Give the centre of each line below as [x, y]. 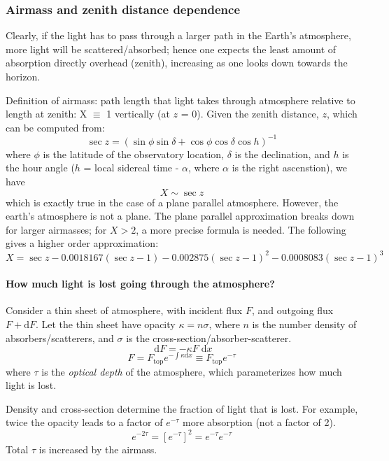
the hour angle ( [40, 168]
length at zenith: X [47, 114]
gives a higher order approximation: [82, 243]
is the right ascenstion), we [290, 168]
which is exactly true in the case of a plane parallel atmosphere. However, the [172, 202]
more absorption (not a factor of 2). [259, 422]
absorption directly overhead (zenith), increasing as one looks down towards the [177, 63]
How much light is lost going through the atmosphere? [140, 284]
